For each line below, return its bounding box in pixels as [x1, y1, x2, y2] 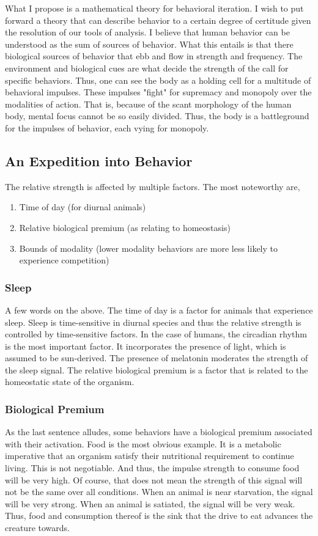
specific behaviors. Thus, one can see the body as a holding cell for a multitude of [5, 73, 311, 86]
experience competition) [19, 254, 109, 266]
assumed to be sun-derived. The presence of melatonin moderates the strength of [5, 351, 308, 364]
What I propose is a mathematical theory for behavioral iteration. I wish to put [5, 2, 304, 14]
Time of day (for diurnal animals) [19, 200, 146, 213]
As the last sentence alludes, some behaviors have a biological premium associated [5, 425, 312, 438]
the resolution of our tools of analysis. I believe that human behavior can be [5, 26, 290, 39]
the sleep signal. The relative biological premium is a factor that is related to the [5, 363, 308, 376]
